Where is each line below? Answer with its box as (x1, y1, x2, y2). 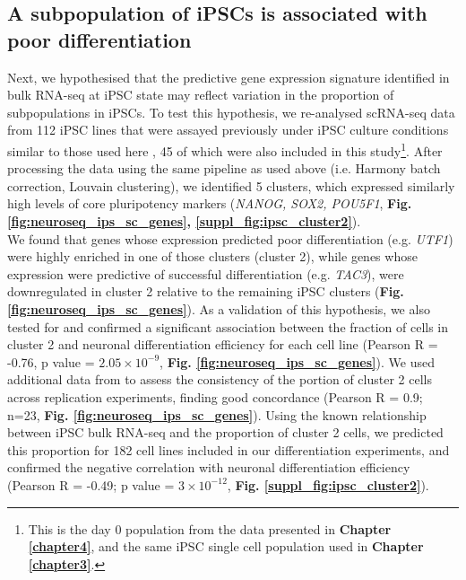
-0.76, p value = (7, 352, 95, 371)
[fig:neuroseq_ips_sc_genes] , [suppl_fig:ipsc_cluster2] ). (7, 212, 361, 230)
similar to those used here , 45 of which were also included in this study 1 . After (7, 138, 443, 160)
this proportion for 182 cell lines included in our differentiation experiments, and (7, 440, 450, 459)
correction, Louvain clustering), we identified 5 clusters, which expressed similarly (7, 176, 455, 195)
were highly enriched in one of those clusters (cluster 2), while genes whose (7, 247, 418, 266)
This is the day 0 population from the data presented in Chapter (28, 519, 392, 538)
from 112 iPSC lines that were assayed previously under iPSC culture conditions (7, 120, 449, 139)
